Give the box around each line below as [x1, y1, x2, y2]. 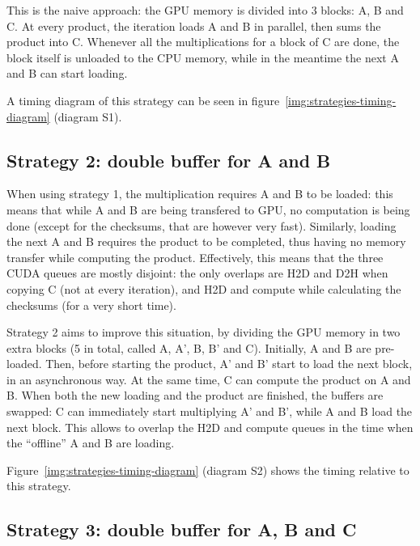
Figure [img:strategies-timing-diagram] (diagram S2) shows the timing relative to [6, 461, 409, 478]
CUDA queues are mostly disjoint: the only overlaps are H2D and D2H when [6, 265, 388, 281]
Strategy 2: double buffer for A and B [6, 147, 331, 172]
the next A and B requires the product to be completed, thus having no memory [6, 233, 406, 250]
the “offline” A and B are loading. [6, 434, 175, 451]
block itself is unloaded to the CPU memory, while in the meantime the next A [6, 49, 399, 66]
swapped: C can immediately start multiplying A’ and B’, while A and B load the [6, 403, 413, 420]
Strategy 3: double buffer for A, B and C [6, 517, 357, 542]
